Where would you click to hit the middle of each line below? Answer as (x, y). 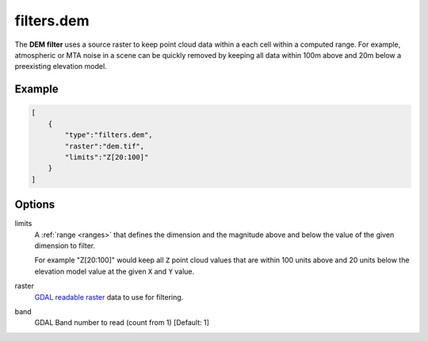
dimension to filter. (65, 245)
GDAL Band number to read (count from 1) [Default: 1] (122, 323)
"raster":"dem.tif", (105, 146)
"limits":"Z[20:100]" (107, 157)
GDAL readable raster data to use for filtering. (109, 297)
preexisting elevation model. (61, 67)
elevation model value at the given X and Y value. (115, 271)
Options (35, 205)
